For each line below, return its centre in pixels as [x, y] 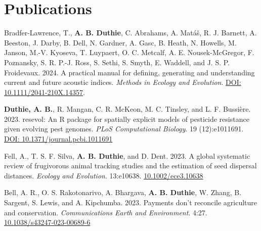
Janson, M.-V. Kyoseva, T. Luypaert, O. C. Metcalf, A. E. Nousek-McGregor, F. [129, 52]
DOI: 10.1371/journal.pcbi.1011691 [58, 139]
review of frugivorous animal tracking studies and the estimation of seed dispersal [130, 166]
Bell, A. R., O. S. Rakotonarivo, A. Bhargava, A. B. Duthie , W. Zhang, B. [123, 192]
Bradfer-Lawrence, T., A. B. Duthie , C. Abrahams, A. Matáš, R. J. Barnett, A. [130, 33]
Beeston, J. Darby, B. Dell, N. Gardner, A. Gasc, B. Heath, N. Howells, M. [120, 42]
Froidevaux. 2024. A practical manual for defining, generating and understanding [129, 72]
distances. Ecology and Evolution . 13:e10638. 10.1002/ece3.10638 [104, 175]
